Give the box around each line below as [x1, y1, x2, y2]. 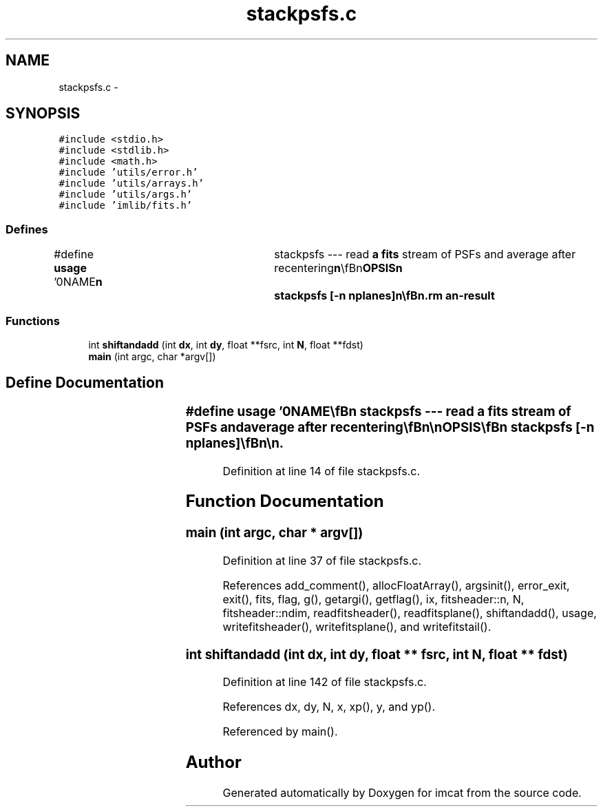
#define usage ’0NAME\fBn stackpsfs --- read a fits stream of [185, 403, 571, 419]
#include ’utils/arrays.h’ [59, 178, 204, 189]
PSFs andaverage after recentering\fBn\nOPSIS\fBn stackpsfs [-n [185, 419, 595, 435]
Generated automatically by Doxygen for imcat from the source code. [222, 786, 582, 800]
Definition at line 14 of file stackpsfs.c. [222, 464, 421, 478]
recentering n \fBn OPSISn [274, 261, 403, 275]
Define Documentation [6, 374, 164, 392]
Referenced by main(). [222, 725, 338, 739]
